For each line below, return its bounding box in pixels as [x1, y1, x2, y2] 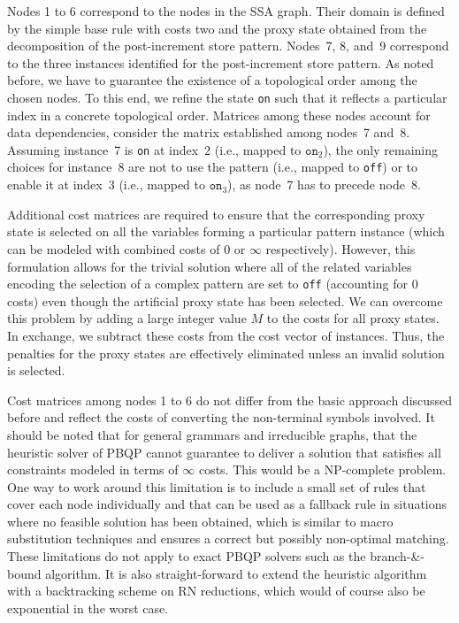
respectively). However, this [265, 239, 416, 258]
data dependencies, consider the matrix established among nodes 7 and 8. [7, 123, 410, 142]
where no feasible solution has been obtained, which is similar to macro [7, 511, 394, 530]
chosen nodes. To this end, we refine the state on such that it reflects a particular [7, 88, 448, 106]
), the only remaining [323, 140, 438, 158]
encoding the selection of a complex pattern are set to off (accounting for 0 [7, 274, 418, 293]
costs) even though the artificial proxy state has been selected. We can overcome [7, 291, 443, 310]
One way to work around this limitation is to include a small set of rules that [7, 477, 426, 496]
